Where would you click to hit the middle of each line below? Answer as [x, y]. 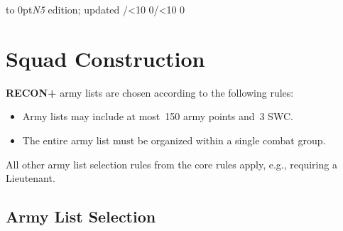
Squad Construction [105, 58]
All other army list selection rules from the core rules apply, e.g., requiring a [171, 164]
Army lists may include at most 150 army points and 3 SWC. [158, 116]
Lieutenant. [31, 178]
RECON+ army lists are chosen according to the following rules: [150, 92]
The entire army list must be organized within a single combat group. [174, 140]
